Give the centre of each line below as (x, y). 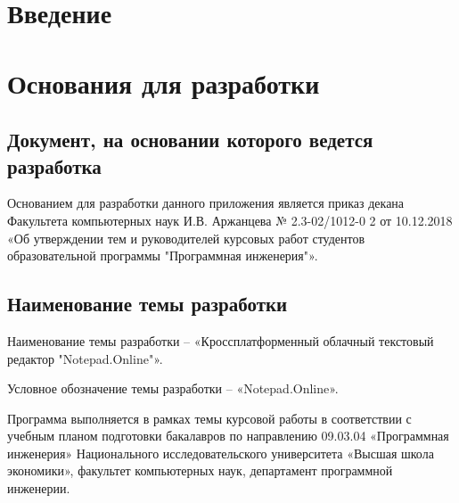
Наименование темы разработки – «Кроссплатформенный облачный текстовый (221, 340)
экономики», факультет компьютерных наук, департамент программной (200, 470)
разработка (54, 165)
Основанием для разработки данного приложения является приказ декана (206, 203)
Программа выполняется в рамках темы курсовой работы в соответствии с (209, 418)
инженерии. (39, 488)
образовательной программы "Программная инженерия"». (163, 256)
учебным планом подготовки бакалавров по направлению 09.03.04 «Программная (228, 436)
